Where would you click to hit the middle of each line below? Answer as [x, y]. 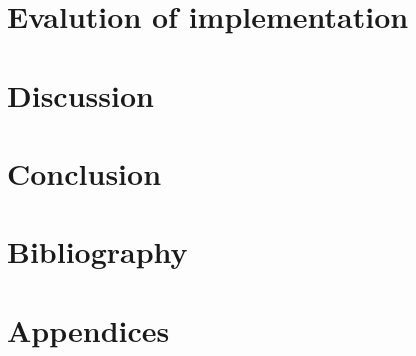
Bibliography [97, 251]
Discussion [80, 94]
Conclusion [84, 172]
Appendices [88, 329]
